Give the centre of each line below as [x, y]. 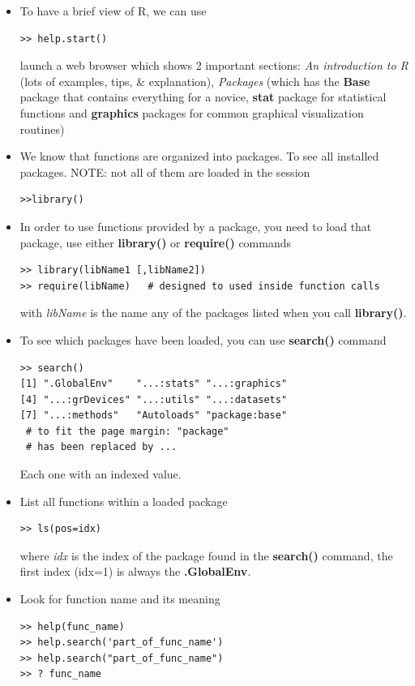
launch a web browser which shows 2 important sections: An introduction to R [214, 65]
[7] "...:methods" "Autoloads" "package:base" [154, 416]
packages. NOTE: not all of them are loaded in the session [165, 171]
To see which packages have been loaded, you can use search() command [203, 339]
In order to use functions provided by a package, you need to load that [196, 226]
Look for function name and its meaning [120, 599]
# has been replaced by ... [101, 447]
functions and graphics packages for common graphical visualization [192, 112]
